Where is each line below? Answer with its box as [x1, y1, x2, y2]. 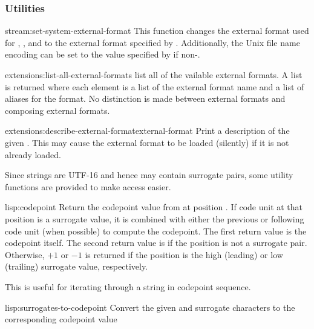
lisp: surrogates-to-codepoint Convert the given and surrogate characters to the [5, 301, 295, 313]
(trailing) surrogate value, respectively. [5, 260, 148, 273]
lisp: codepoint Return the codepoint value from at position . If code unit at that [5, 201, 303, 213]
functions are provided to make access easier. [5, 180, 171, 193]
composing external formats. [5, 104, 110, 116]
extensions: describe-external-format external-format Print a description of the [5, 124, 290, 137]
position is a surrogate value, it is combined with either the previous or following [5, 212, 304, 225]
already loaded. [5, 148, 62, 161]
